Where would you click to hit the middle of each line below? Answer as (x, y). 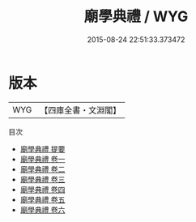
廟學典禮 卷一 (43, 159)
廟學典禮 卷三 (43, 179)
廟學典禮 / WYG (136, 17)
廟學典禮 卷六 (43, 209)
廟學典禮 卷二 (43, 169)
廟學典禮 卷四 (43, 189)
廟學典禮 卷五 (43, 199)
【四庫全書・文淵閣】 (81, 110)
